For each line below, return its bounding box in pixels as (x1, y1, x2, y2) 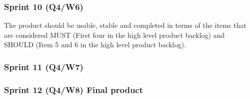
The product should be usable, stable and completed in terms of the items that (4, 20, 246, 30)
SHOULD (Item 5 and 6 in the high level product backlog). (4, 39, 186, 50)
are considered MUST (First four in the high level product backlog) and (4, 29, 225, 40)
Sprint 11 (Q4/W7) (4, 60, 83, 73)
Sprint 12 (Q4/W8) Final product (4, 83, 143, 96)
